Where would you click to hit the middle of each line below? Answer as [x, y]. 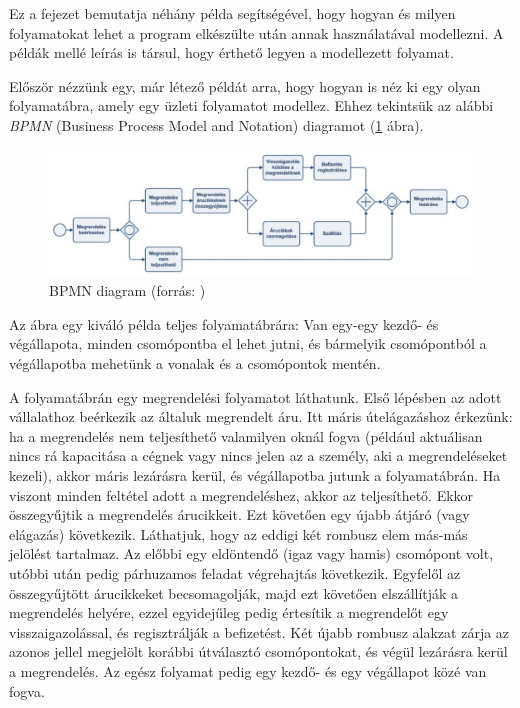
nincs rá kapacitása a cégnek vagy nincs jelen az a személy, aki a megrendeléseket [258, 455]
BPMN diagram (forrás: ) [127, 290]
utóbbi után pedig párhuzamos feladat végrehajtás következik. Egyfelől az [235, 572]
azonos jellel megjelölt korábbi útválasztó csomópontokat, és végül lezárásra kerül [258, 651]
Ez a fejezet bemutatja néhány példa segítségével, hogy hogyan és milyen [232, 13]
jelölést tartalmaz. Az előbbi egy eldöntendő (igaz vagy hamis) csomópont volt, [251, 553]
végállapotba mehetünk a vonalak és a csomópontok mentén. [195, 363]
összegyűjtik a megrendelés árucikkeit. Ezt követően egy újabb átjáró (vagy [239, 514]
